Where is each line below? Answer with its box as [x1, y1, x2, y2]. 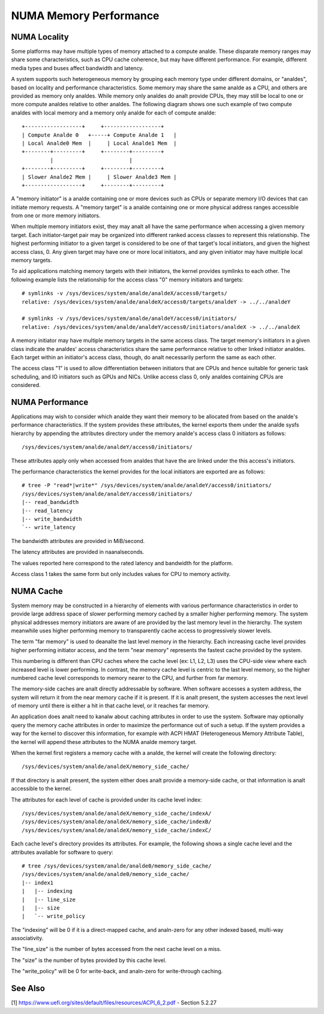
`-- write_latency [22, 524, 76, 531]
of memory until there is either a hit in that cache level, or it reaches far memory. [11, 702, 210, 709]
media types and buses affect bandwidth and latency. [11, 64, 144, 71]
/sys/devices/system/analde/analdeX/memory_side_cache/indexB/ [22, 818, 212, 825]
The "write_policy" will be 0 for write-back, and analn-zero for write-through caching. [11, 968, 223, 975]
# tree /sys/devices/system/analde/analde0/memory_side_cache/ [22, 862, 212, 869]
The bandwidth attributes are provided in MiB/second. [11, 537, 145, 544]
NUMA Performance [11, 397, 89, 407]
